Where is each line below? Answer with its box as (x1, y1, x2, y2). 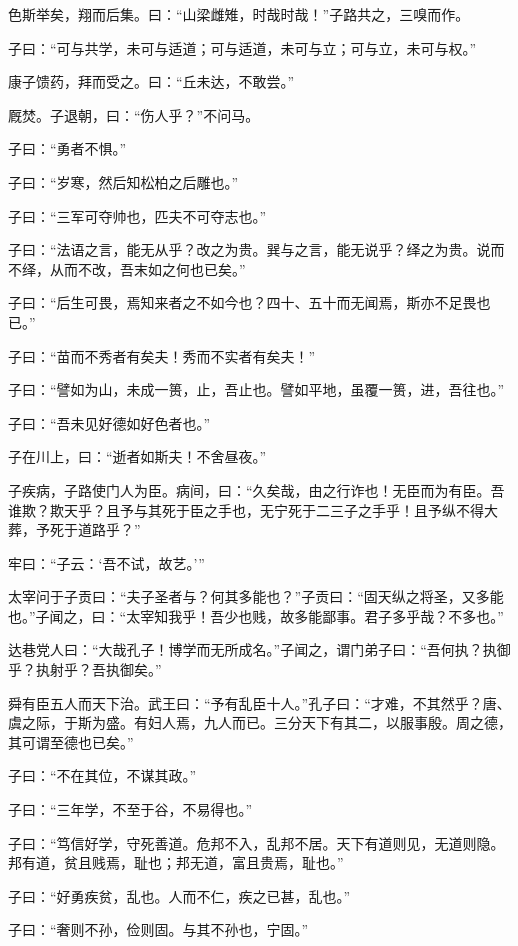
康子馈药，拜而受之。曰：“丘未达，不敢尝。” (8, 71, 295, 92)
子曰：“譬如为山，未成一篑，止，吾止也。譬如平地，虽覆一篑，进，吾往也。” (8, 379, 505, 400)
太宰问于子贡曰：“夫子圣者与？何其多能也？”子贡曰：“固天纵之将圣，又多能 (8, 586, 504, 607)
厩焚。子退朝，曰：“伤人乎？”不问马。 (8, 104, 260, 125)
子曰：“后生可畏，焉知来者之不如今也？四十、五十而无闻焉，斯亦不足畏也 (8, 292, 491, 313)
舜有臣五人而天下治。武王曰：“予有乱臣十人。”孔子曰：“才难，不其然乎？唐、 (8, 692, 511, 713)
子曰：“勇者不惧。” (8, 138, 127, 159)
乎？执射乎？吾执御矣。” (8, 659, 162, 680)
